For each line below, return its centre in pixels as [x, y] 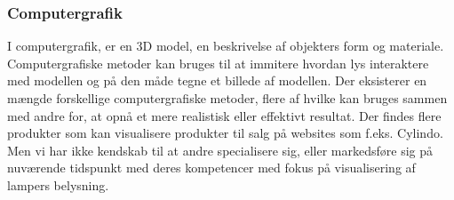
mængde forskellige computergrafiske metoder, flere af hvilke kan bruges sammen [227, 98]
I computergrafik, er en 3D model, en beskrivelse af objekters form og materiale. [226, 46]
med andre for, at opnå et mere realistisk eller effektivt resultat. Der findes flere [224, 115]
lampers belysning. [58, 184]
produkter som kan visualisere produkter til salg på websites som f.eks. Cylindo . [225, 133]
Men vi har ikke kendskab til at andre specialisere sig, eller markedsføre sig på [220, 150]
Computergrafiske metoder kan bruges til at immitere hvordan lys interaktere [218, 63]
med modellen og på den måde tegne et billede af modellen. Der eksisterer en [217, 80]
